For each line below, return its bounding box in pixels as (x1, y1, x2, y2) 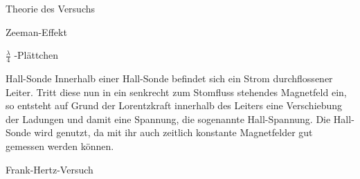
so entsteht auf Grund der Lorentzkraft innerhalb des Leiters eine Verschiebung (6, 98, 343, 113)
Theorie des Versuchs (6, 1, 96, 15)
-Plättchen (14, 48, 58, 62)
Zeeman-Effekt (6, 24, 67, 39)
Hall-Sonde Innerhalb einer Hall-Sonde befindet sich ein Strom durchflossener (6, 71, 333, 86)
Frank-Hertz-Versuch (6, 162, 93, 176)
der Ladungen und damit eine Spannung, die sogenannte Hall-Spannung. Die (6, 111, 331, 126)
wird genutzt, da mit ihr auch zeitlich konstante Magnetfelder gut (34, 125, 313, 140)
